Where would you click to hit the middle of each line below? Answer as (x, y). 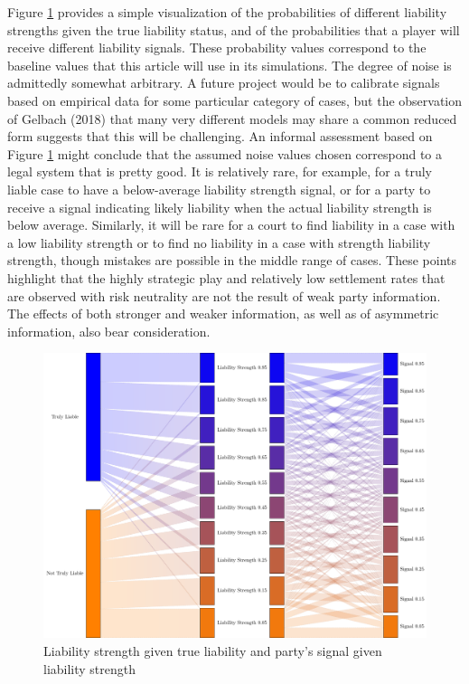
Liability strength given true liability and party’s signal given (213, 650)
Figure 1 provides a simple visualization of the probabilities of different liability (227, 12)
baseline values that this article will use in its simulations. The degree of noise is (230, 65)
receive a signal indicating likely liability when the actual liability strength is (220, 207)
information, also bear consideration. (109, 331)
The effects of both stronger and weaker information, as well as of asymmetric (223, 313)
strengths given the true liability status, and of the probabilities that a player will (234, 29)
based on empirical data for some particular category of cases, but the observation (235, 100)
